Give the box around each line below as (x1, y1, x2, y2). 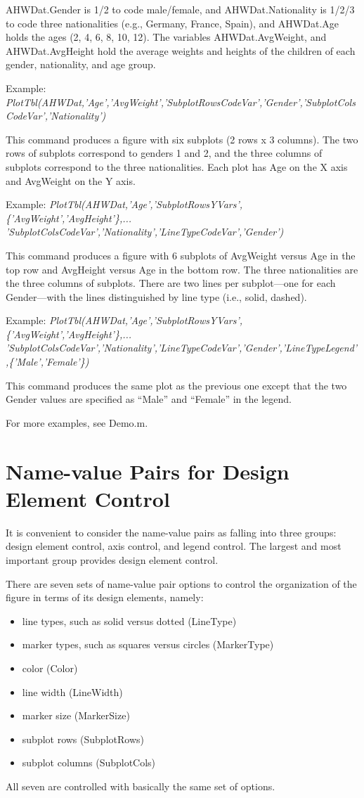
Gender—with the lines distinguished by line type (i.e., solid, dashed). (6, 289, 307, 304)
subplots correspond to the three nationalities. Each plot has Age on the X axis (6, 159, 348, 174)
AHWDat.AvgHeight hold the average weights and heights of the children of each (6, 43, 356, 58)
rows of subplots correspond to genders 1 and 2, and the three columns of (6, 146, 323, 160)
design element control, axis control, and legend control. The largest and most (6, 539, 342, 553)
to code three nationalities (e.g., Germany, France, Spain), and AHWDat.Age (6, 15, 339, 30)
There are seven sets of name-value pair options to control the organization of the (6, 576, 357, 591)
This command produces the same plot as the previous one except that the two (6, 378, 347, 392)
